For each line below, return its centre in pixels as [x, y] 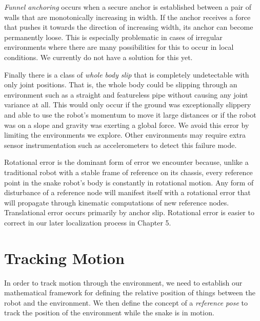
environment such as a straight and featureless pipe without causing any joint [126, 94]
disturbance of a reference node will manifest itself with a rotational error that [127, 192]
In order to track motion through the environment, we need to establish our [123, 282]
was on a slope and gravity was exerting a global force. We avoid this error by [127, 125]
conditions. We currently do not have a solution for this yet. [98, 57]
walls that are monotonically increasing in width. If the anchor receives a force [127, 17]
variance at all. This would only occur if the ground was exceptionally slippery [128, 105]
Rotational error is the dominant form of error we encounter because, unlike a [126, 162]
